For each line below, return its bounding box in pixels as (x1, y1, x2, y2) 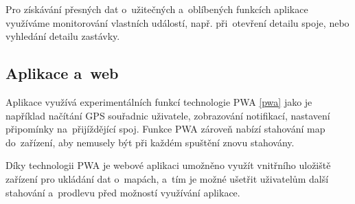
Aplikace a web (5, 63, 119, 84)
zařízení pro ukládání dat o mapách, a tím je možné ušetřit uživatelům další (5, 171, 329, 185)
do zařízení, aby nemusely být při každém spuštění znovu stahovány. (5, 135, 295, 149)
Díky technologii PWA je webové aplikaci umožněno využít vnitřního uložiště (5, 158, 331, 172)
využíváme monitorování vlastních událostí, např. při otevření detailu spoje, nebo (5, 15, 350, 30)
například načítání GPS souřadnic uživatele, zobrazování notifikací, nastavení (5, 108, 330, 122)
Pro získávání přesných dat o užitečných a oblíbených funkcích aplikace (5, 2, 308, 16)
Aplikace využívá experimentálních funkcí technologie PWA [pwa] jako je (5, 94, 312, 109)
